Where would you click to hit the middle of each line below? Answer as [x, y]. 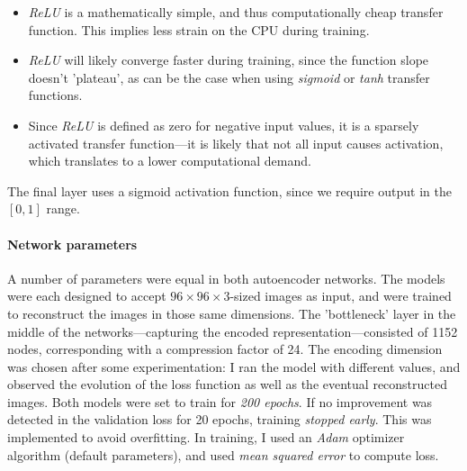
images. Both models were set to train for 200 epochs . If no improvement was [220, 401]
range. [63, 208]
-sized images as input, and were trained [341, 296]
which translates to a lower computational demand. [170, 161]
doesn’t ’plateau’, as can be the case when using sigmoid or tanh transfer [229, 77]
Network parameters [72, 244]
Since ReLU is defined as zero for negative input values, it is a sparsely [224, 125]
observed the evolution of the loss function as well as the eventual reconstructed [227, 384]
